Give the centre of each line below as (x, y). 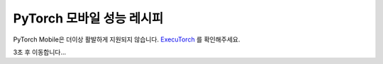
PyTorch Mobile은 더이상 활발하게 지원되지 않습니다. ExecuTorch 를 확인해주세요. (127, 39)
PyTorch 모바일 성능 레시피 (88, 18)
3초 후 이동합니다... (40, 52)
